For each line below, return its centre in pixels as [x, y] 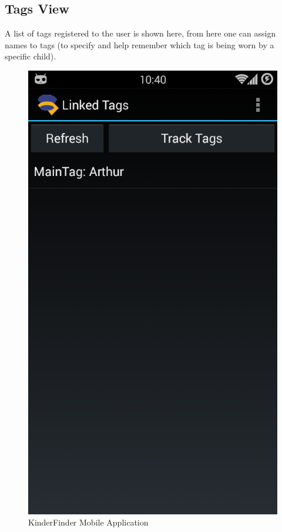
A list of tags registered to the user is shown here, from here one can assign [140, 33]
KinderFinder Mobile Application [88, 522]
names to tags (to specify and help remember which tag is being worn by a [140, 44]
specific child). [31, 56]
